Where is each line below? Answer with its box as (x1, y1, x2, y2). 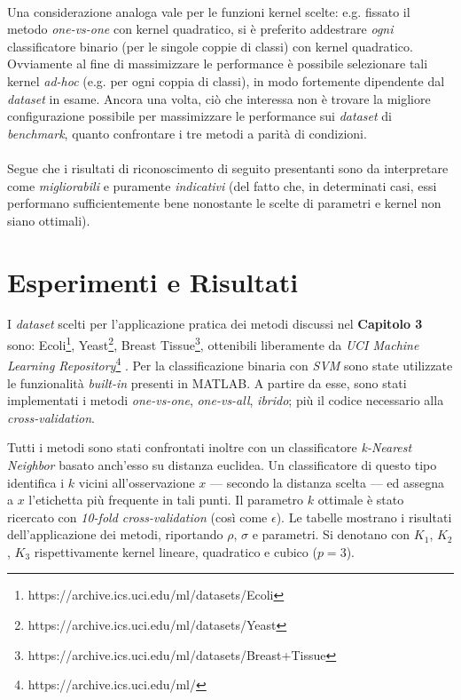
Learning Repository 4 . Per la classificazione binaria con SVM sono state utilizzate (7, 354, 453, 374)
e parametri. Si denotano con (252, 525, 410, 544)
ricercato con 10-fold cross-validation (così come (7, 507, 268, 526)
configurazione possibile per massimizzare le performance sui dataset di (7, 107, 392, 125)
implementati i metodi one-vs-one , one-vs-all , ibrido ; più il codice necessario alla (7, 391, 444, 410)
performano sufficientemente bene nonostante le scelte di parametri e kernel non (7, 194, 441, 212)
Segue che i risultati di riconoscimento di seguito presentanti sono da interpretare (7, 158, 449, 177)
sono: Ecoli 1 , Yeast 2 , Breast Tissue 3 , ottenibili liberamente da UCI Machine (7, 333, 419, 354)
